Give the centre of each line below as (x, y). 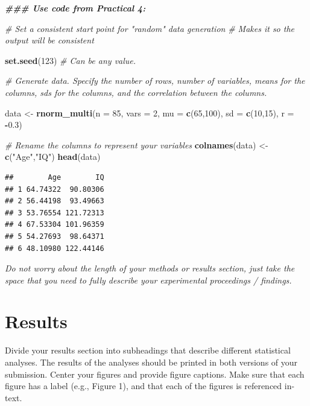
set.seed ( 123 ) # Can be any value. (71, 60)
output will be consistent (49, 40)
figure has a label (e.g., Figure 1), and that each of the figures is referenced (144, 386)
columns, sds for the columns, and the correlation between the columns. (136, 92)
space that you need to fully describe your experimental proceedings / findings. (148, 280)
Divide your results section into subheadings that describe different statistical (148, 350)
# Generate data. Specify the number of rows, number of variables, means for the (155, 81)
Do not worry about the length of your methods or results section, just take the (150, 268)
